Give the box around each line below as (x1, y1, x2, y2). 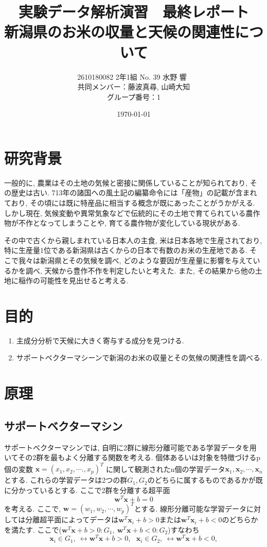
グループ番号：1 (106, 91, 161, 102)
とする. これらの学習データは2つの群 (4, 475, 128, 485)
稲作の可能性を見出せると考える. (18, 275, 129, 286)
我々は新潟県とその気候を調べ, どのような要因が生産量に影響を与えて (18, 254, 253, 265)
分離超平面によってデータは (25, 514, 119, 525)
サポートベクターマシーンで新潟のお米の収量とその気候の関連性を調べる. (16, 352, 263, 363)
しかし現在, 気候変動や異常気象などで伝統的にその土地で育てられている (4, 207, 246, 218)
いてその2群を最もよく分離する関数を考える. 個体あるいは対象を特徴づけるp (4, 452, 261, 463)
